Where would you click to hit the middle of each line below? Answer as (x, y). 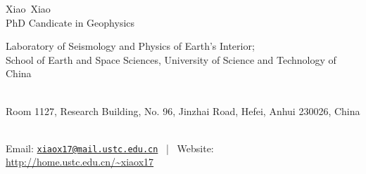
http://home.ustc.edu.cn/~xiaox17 (80, 162)
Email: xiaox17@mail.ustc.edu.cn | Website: (110, 148)
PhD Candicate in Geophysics (70, 22)
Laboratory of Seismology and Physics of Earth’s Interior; (130, 46)
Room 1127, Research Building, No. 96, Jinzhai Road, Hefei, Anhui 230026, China (183, 111)
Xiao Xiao (28, 8)
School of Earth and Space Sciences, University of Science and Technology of (171, 59)
